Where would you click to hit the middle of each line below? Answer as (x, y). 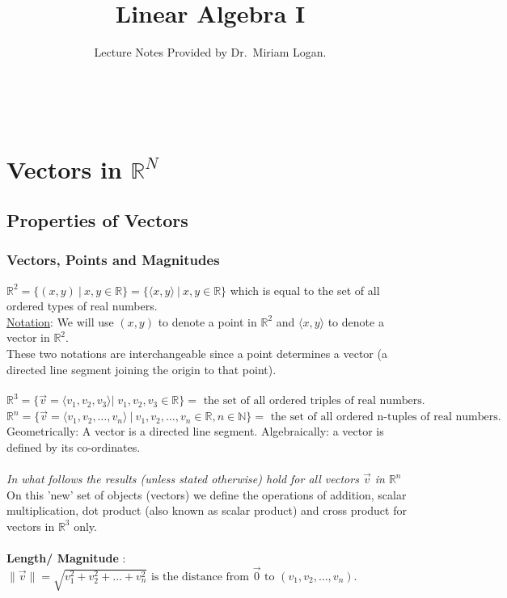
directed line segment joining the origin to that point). (142, 369)
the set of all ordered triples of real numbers (313, 401)
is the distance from (200, 577)
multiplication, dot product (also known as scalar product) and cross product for (207, 510)
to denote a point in (207, 321)
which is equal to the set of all (305, 290)
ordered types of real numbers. (82, 306)
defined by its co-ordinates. (74, 446)
